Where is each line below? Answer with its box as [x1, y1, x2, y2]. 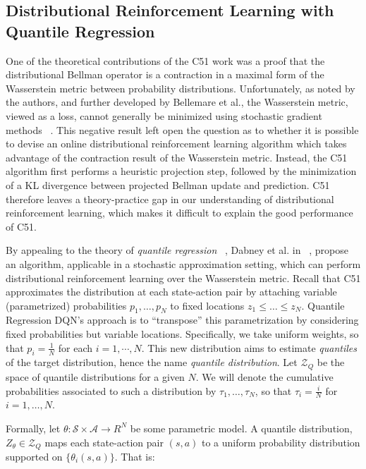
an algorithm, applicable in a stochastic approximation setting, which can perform [6, 256, 361, 271]
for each [58, 340, 93, 355]
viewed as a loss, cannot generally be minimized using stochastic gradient [6, 108, 322, 123]
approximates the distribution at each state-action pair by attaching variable [6, 284, 337, 299]
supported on [6, 449, 63, 463]
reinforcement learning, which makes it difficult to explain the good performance [6, 205, 353, 220]
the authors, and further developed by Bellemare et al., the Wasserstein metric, [6, 95, 348, 109]
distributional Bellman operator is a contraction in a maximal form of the [6, 67, 324, 82]
